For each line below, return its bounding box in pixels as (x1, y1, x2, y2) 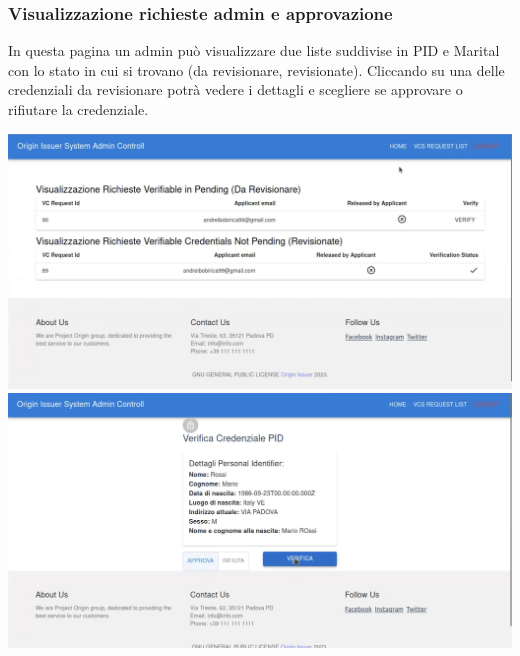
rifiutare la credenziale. (8, 99, 149, 119)
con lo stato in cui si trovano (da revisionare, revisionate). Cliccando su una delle (8, 59, 505, 80)
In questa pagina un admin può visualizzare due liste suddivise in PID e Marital (8, 40, 500, 61)
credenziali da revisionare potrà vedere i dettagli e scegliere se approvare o (8, 79, 463, 100)
